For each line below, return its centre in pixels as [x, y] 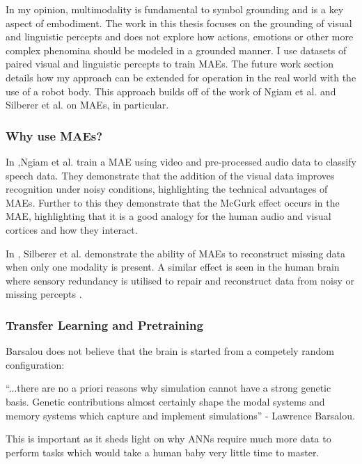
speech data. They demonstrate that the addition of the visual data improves [170, 175]
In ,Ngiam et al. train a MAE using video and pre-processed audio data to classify [181, 161]
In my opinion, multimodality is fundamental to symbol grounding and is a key [175, 9]
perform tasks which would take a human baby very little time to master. [163, 452]
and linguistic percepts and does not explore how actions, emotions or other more [180, 37]
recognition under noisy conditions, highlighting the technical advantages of [167, 189]
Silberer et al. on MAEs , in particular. [87, 105]
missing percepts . [44, 294]
